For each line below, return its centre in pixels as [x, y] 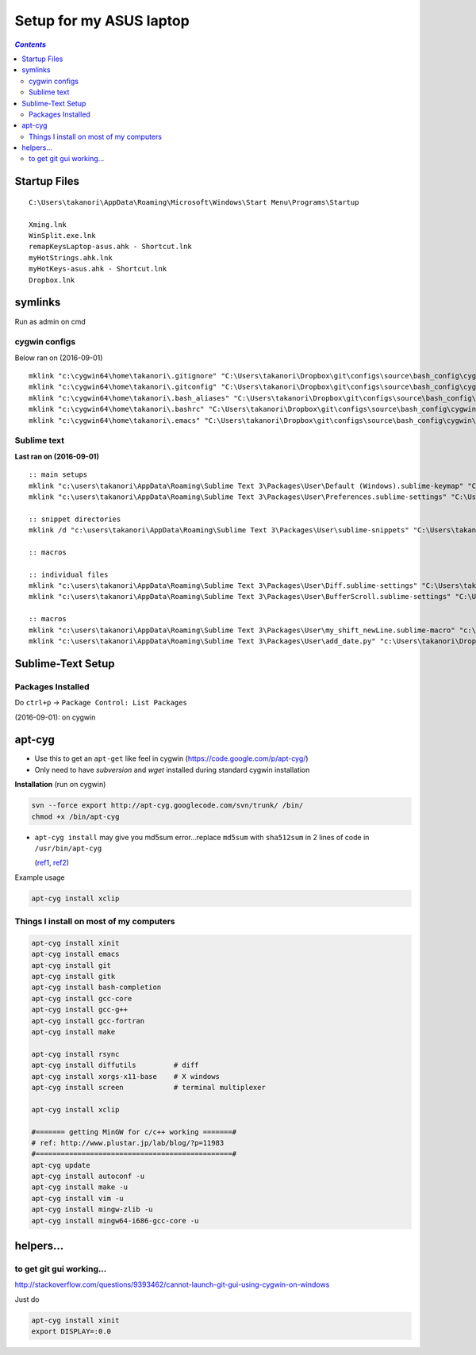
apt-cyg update [61, 1165]
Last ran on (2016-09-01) [57, 456]
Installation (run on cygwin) [60, 785]
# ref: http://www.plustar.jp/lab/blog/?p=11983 [128, 1143]
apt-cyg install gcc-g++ [80, 1010]
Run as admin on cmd [50, 321]
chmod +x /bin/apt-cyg [75, 816]
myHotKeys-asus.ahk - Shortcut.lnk [98, 269]
